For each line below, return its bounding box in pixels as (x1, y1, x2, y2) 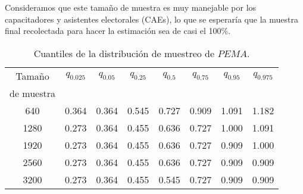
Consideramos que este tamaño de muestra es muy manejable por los (5, 1, 257, 13)
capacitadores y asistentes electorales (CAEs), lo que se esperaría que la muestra (5, 12, 298, 25)
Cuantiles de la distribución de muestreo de (33, 46, 215, 60)
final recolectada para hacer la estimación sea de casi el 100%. (5, 24, 231, 37)
